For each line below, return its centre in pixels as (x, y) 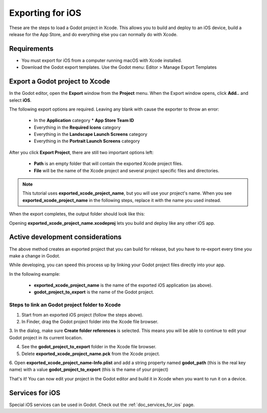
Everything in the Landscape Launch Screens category (91, 134)
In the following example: (35, 274)
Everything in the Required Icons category (77, 127)
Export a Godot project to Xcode (60, 82)
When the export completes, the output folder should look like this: (77, 214)
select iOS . (20, 100)
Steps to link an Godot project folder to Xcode (65, 305)
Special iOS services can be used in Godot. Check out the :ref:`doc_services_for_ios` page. (102, 405)
